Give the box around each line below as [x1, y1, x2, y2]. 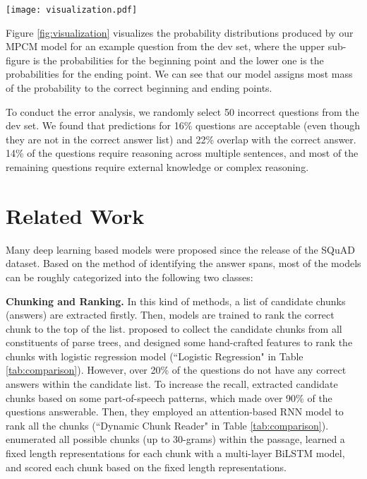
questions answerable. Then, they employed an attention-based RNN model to [6, 404, 344, 419]
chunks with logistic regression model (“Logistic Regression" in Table [6, 348, 303, 363]
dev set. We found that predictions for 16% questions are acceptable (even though [6, 118, 361, 133]
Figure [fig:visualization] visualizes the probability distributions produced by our [6, 25, 354, 40]
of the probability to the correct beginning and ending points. [6, 81, 272, 95]
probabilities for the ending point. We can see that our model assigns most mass [6, 66, 353, 81]
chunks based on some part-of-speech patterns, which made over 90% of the [6, 390, 332, 405]
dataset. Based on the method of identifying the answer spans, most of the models [6, 256, 361, 271]
